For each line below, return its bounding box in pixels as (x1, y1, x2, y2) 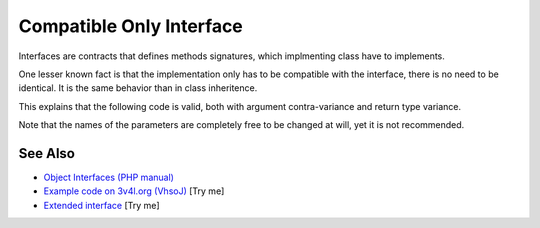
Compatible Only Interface (18, 15, 244, 37)
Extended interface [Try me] (43, 199, 160, 211)
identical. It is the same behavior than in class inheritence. (18, 82, 258, 94)
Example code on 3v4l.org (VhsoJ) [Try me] (43, 185, 225, 197)
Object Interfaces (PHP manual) (43, 171, 175, 184)
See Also (18, 145, 75, 162)
